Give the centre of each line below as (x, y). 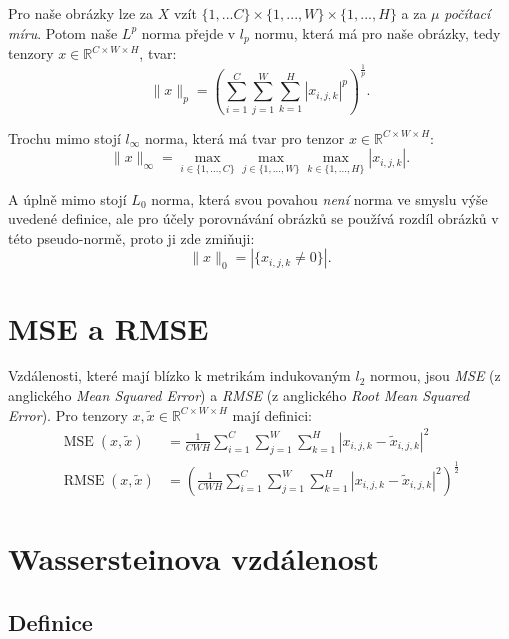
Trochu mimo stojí (64, 137)
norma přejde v (188, 32)
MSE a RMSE (108, 327)
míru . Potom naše (63, 32)
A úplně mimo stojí (67, 198)
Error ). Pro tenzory (68, 414)
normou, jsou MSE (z (435, 375)
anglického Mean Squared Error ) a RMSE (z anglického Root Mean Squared (239, 395)
